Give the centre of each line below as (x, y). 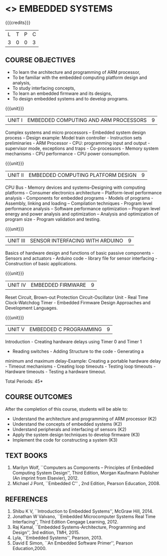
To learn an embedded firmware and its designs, (62, 93)
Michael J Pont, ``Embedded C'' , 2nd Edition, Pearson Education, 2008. (86, 484)
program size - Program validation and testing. (53, 219)
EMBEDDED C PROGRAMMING (66, 329)
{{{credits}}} (18, 22)
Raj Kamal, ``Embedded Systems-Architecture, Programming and (79, 527)
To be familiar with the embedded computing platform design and (80, 77)
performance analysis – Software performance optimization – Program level (83, 208)
